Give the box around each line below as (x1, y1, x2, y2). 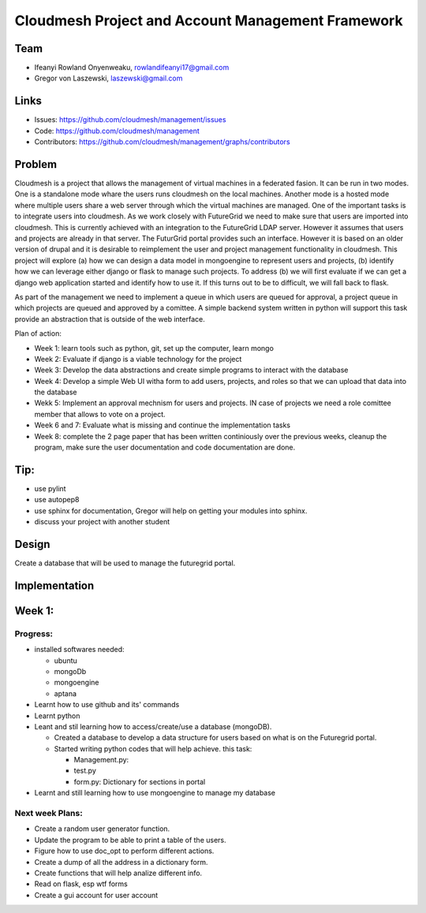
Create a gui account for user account (34, 890, 159, 900)
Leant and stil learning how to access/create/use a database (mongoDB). (34, 721, 272, 731)
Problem (14, 158, 58, 171)
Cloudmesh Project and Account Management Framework (14, 12, 403, 29)
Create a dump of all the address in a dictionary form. (34, 857, 208, 866)
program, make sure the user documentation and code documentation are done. (34, 442, 296, 453)
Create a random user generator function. (34, 824, 170, 833)
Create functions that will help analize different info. (34, 868, 203, 878)
